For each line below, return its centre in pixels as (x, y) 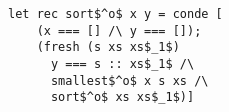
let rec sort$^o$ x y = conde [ (115, 14)
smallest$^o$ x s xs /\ (129, 80)
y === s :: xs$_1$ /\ (122, 63)
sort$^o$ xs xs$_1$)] (122, 97)
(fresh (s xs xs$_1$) (108, 47)
